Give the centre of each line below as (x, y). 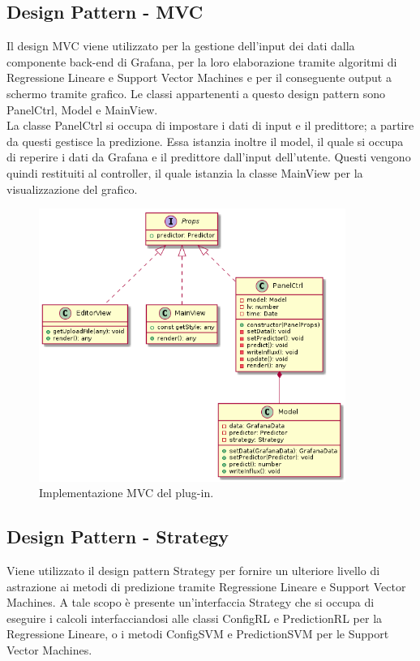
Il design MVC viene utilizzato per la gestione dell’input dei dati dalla (181, 46)
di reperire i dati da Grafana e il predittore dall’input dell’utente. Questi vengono (209, 157)
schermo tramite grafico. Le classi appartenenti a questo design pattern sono (196, 93)
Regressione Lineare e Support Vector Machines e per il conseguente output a (199, 77)
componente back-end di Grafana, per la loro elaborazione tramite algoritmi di (202, 61)
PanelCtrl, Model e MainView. (82, 109)
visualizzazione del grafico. (72, 189)
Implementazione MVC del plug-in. (126, 493)
